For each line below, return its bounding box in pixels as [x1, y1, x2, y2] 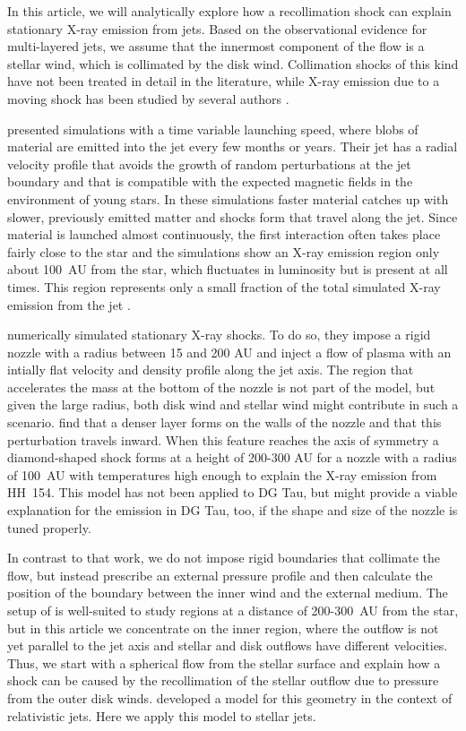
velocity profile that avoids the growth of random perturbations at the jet [7, 154, 411, 173]
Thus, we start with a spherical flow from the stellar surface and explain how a [7, 653, 441, 672]
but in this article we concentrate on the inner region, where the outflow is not [7, 618, 439, 637]
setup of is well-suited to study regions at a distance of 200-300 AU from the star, [7, 601, 459, 619]
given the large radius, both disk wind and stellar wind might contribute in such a [7, 395, 459, 414]
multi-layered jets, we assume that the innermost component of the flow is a [7, 37, 425, 56]
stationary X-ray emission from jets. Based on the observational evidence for [7, 19, 427, 38]
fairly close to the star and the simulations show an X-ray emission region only [7, 242, 440, 261]
